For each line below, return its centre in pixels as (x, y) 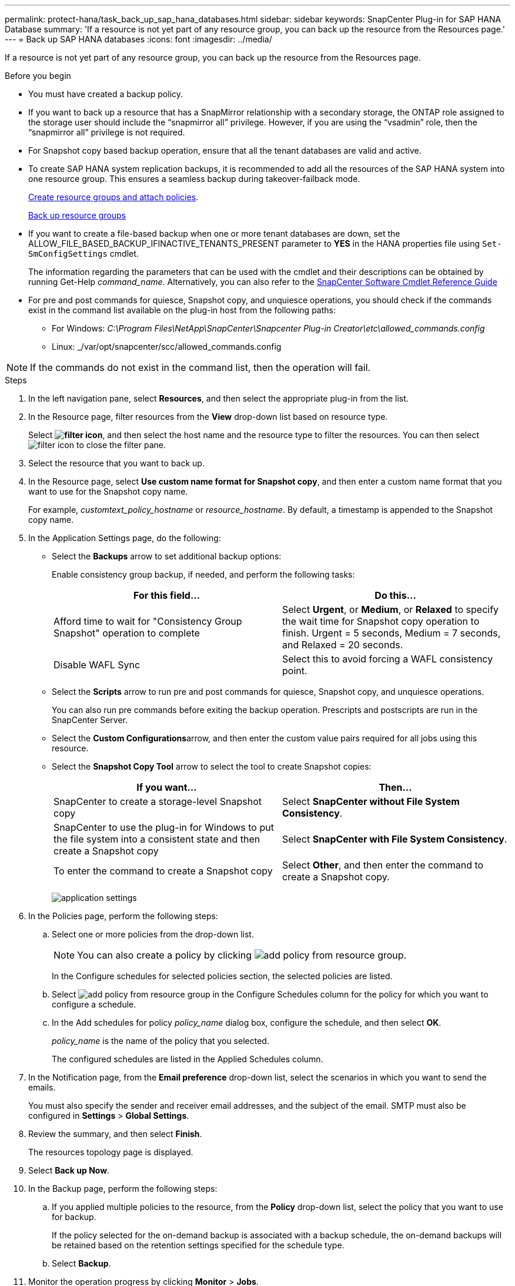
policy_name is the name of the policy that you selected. (160, 1041)
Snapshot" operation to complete (127, 633)
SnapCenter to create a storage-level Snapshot (158, 801)
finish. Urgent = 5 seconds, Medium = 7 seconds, (392, 633)
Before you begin (38, 76)
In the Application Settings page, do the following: (125, 538)
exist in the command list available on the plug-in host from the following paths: (182, 310)
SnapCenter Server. (90, 720)
